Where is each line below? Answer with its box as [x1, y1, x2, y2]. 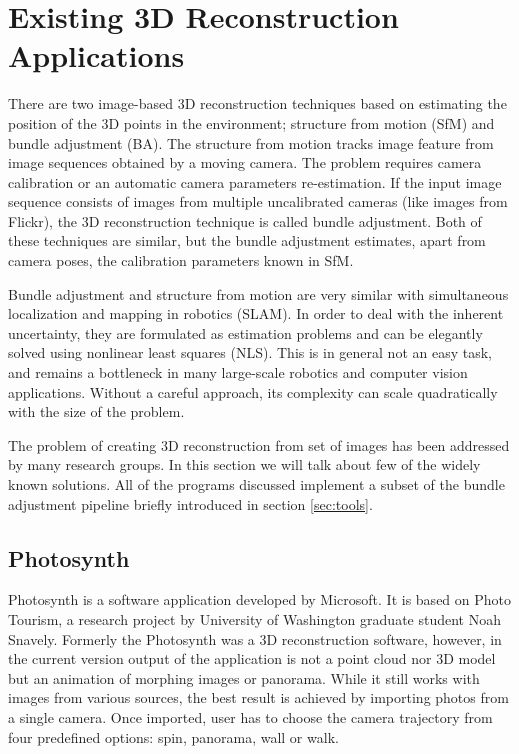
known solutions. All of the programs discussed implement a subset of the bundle [8, 474, 505, 494]
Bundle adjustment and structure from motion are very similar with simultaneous [8, 283, 509, 304]
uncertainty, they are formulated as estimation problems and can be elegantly [8, 322, 483, 343]
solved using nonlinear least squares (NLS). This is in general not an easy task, [8, 342, 492, 363]
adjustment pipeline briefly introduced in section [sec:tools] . [8, 493, 373, 514]
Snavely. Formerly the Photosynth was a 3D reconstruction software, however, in [8, 628, 502, 649]
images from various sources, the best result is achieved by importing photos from [8, 687, 509, 708]
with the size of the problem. [8, 401, 185, 422]
